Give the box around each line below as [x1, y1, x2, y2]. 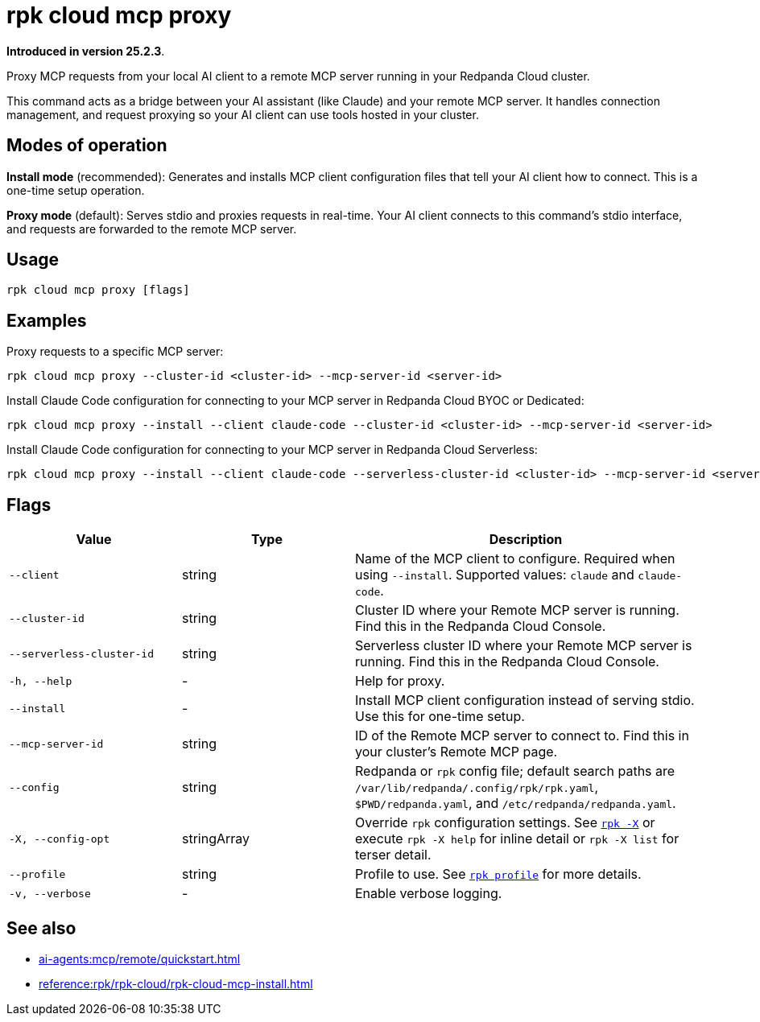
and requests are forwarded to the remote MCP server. [6, 221, 297, 236]
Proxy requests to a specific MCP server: [6, 344, 224, 359]
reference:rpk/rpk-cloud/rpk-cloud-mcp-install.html [39, 976, 313, 991]
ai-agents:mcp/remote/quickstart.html [39, 951, 241, 966]
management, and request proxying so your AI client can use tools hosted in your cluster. [6, 107, 479, 122]
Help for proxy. [355, 673, 445, 690]
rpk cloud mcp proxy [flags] [6, 283, 190, 297]
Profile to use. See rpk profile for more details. [355, 866, 642, 883]
